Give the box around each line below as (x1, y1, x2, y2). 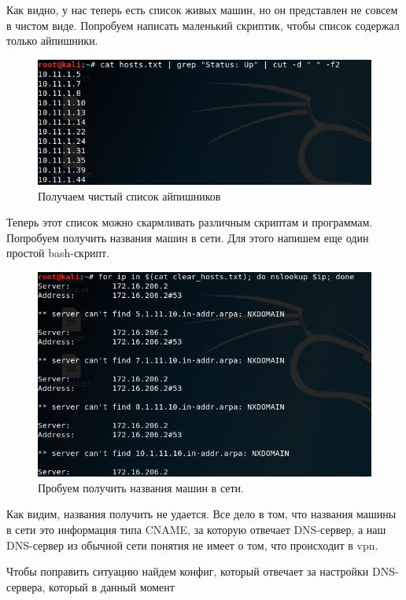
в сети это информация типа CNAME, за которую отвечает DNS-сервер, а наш (6, 521, 386, 537)
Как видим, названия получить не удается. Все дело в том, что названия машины (6, 506, 397, 522)
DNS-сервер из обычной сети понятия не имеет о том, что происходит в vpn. (6, 536, 378, 553)
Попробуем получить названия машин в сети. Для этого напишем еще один (6, 229, 369, 245)
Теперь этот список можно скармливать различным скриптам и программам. (6, 214, 373, 230)
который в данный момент (49, 578, 175, 594)
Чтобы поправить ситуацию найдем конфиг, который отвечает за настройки (6, 563, 369, 580)
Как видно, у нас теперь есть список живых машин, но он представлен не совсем (6, 2, 398, 17)
